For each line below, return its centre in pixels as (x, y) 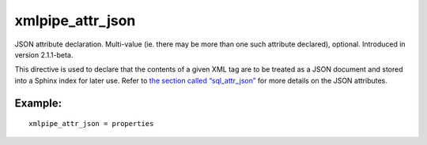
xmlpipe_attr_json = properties (91, 124)
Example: (38, 103)
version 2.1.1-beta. (44, 54)
